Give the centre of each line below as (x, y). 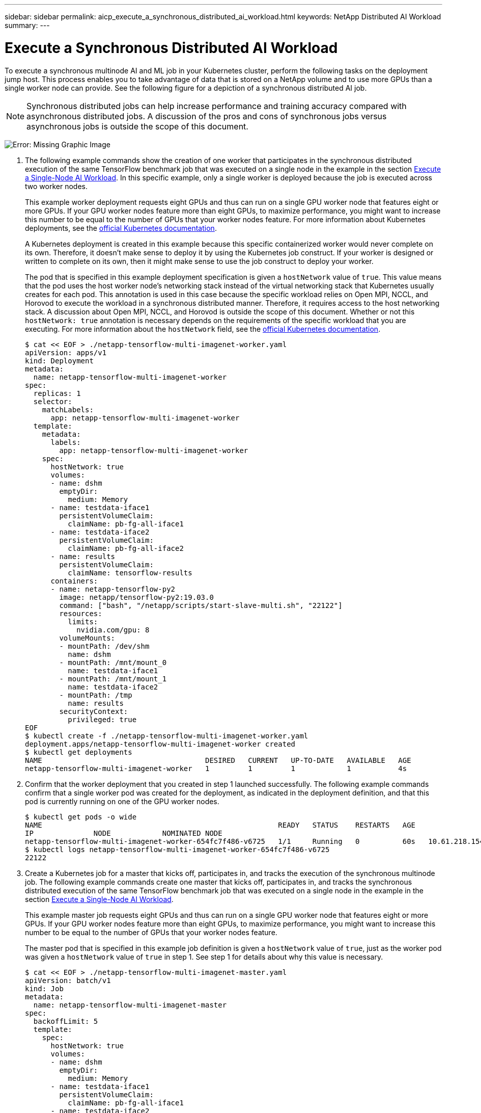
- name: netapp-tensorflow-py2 (113, 589)
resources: (81, 613)
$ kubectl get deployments (79, 752)
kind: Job (44, 988)
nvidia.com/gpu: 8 (113, 630)
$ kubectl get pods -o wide (81, 817)
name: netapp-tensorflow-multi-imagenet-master (130, 1005)
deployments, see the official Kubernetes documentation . (121, 228)
